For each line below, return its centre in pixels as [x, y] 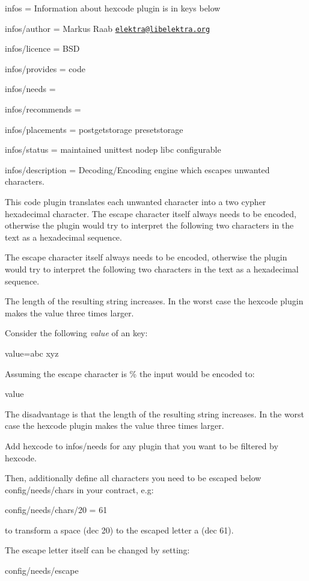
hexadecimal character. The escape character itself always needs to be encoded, [151, 213]
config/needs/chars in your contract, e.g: [79, 489]
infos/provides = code [45, 68]
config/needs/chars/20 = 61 [56, 510]
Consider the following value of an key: [76, 333]
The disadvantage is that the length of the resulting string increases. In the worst [155, 413]
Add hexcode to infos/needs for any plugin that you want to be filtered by [142, 445]
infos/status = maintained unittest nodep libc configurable [113, 149]
